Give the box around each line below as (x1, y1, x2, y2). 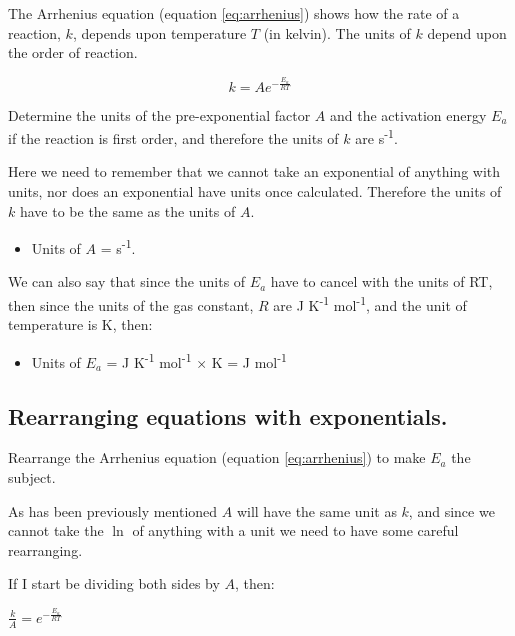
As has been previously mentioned (8, 500, 218, 521)
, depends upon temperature (72, 22, 247, 43)
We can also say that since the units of (8, 271, 246, 292)
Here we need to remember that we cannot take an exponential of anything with (8, 161, 501, 182)
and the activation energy (330, 104, 487, 125)
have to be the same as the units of (19, 200, 236, 221)
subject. (8, 466, 56, 487)
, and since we (408, 500, 495, 521)
